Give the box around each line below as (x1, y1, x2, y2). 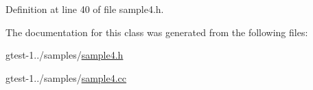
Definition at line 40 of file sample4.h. (5, 2, 164, 16)
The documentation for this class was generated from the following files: (5, 25, 308, 39)
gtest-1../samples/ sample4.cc (5, 70, 127, 85)
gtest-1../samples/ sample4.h (5, 48, 124, 62)
